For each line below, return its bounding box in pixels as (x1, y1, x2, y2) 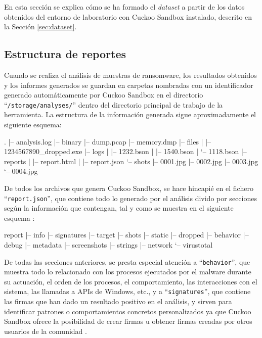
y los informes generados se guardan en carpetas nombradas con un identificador (4, 79, 253, 90)
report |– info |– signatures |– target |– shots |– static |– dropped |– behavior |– (4, 229, 249, 240)
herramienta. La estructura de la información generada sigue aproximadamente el (4, 109, 256, 120)
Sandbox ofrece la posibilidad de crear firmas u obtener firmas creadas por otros (4, 316, 252, 326)
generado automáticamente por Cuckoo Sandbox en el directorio (4, 89, 203, 100)
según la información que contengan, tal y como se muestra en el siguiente (4, 203, 234, 213)
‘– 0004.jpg (4, 166, 38, 176)
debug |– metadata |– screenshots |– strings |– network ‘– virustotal (4, 239, 213, 250)
